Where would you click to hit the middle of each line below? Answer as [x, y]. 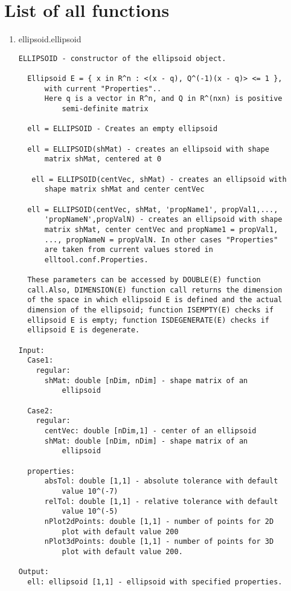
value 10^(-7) [90, 491]
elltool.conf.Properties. [96, 260]
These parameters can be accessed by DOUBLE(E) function [144, 280]
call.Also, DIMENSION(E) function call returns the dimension [155, 290]
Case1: [40, 360]
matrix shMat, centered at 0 [103, 159]
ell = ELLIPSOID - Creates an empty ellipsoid [123, 129]
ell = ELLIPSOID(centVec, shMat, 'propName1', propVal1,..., [153, 209]
